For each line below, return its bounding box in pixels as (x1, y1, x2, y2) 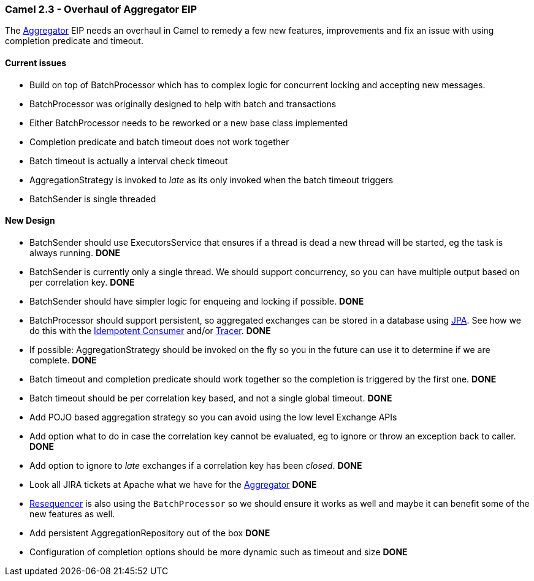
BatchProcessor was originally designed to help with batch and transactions (29, 98, 337, 109)
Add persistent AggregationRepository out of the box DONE (29, 527, 270, 538)
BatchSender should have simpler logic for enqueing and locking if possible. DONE (29, 295, 364, 306)
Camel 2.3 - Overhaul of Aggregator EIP (5, 3, 197, 15)
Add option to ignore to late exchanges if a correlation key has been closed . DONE (29, 460, 362, 471)
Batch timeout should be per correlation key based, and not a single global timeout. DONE (29, 392, 392, 403)
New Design (5, 215, 55, 226)
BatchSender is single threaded (29, 193, 156, 204)
